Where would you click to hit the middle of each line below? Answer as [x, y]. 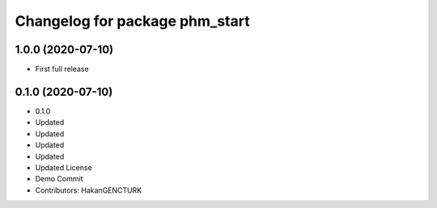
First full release [62, 69]
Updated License [64, 167]
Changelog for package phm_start [132, 21]
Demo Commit [59, 179]
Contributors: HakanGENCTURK [89, 190]
